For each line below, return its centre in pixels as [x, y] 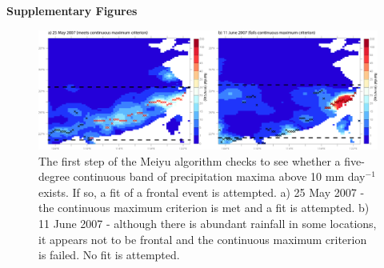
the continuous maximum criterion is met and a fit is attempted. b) [204, 208]
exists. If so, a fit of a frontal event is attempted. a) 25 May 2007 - [202, 192]
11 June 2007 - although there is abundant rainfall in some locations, [208, 224]
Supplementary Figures [72, 10]
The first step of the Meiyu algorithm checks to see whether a [190, 160]
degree [54, 176]
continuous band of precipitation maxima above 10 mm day [219, 176]
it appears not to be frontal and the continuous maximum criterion [203, 239]
